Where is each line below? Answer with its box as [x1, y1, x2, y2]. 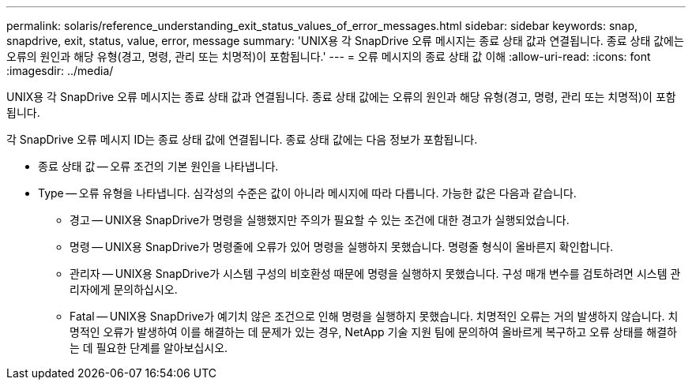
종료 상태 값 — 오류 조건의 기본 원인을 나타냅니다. [38, 159, 279, 173]
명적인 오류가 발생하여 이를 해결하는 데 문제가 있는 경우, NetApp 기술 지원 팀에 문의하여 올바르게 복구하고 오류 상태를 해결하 [70, 325, 677, 339]
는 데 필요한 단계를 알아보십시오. [70, 341, 228, 354]
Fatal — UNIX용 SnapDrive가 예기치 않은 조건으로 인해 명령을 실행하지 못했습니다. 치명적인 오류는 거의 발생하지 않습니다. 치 [70, 309, 679, 323]
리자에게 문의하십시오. [70, 283, 178, 296]
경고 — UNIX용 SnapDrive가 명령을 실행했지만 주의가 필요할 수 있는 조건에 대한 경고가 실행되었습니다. [70, 213, 570, 227]
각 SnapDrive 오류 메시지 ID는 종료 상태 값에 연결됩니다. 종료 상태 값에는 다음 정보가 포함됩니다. [6, 133, 478, 146]
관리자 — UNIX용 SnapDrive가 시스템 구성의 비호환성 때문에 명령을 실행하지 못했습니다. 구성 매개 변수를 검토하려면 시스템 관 [70, 267, 681, 280]
